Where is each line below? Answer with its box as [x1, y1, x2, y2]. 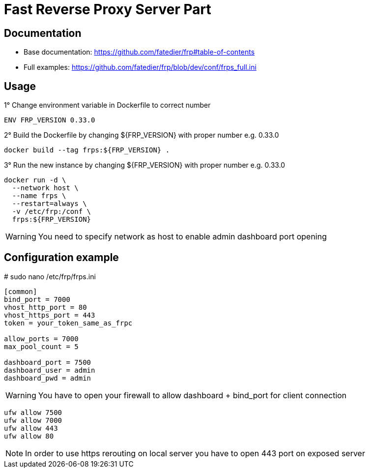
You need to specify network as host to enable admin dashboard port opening [38, 232, 327, 242]
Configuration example [4, 251, 119, 264]
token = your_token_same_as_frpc [4, 319, 133, 327]
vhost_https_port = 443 [4, 311, 95, 319]
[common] [4, 287, 37, 295]
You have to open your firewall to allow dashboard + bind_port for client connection [38, 390, 347, 400]
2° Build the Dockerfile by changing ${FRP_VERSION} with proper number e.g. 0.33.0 [4, 131, 279, 140]
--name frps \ [12, 192, 66, 200]
